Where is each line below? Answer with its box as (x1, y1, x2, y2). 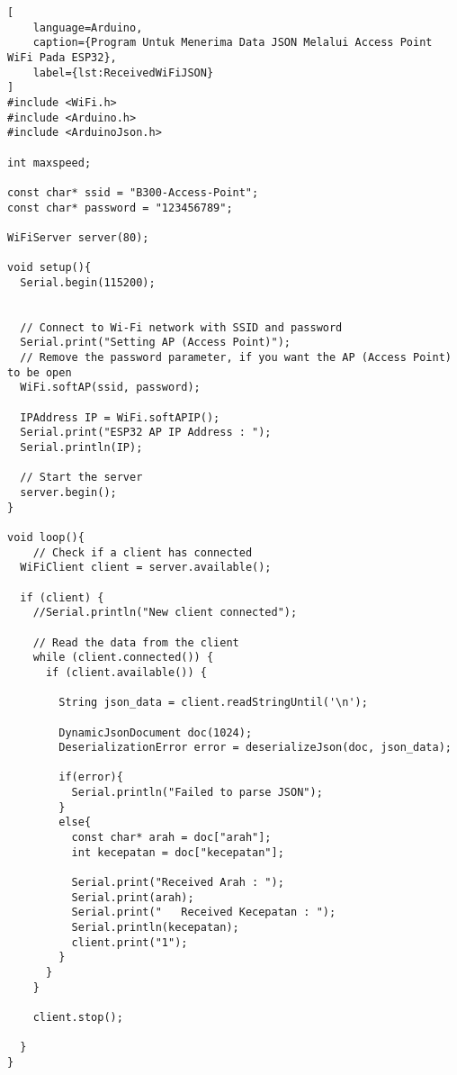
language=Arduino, (32, 21, 143, 34)
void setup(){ (7, 261, 92, 275)
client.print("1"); (71, 935, 188, 949)
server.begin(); (20, 486, 117, 499)
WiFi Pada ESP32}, (7, 50, 117, 64)
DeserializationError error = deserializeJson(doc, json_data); (58, 741, 452, 754)
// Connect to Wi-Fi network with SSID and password (20, 321, 343, 334)
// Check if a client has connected (32, 546, 253, 559)
